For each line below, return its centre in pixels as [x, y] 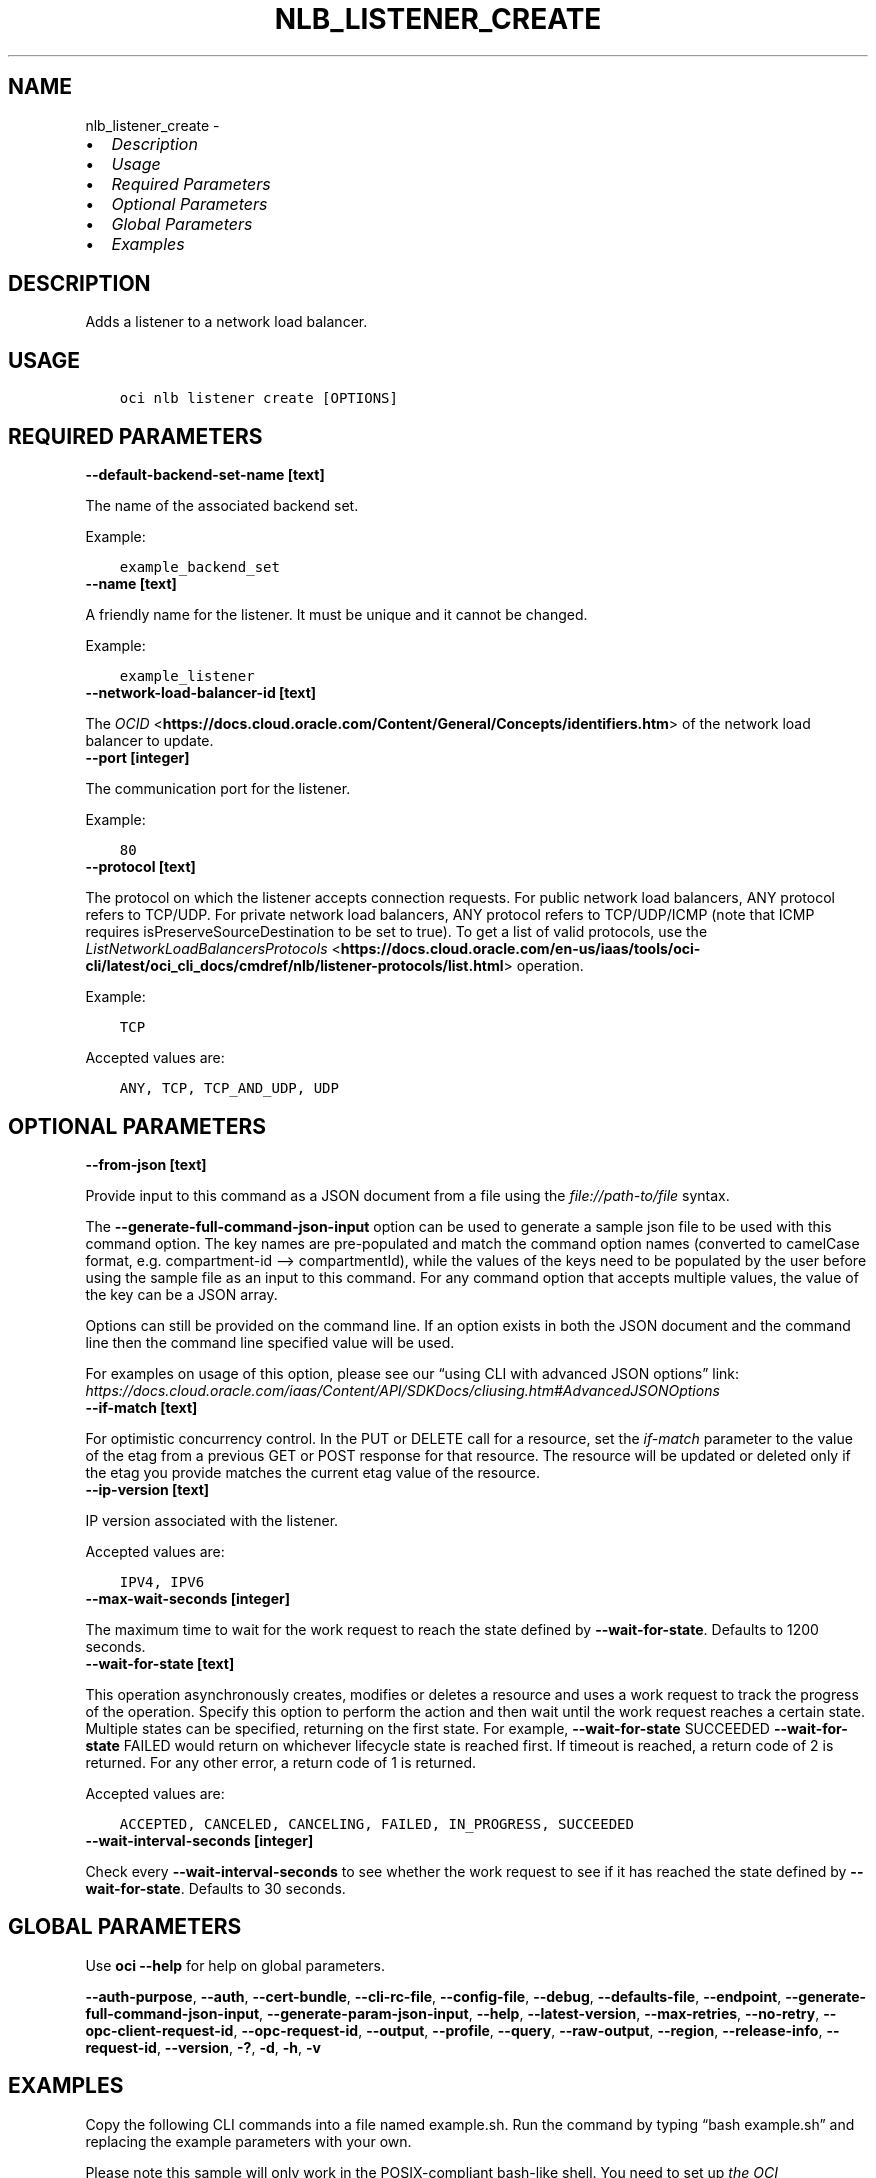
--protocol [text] [140, 867]
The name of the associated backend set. [222, 506]
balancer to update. [149, 741]
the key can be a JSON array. [181, 1294]
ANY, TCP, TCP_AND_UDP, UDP [229, 1088]
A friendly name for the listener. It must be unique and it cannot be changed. [336, 615]
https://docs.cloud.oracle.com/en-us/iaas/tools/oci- [520, 949]
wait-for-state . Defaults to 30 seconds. [215, 1888]
